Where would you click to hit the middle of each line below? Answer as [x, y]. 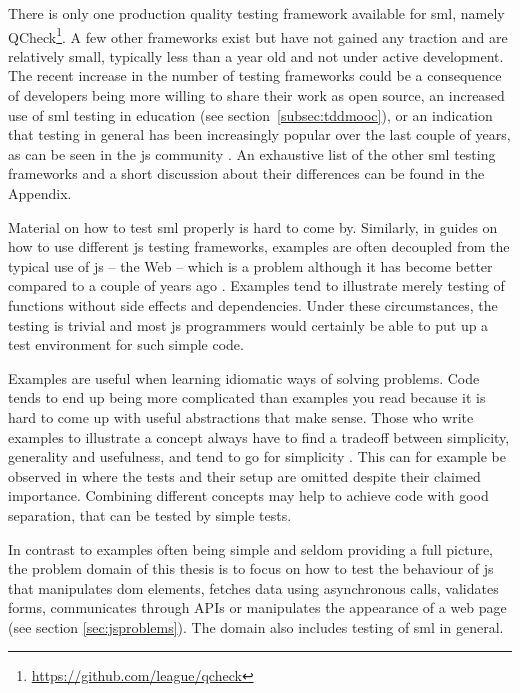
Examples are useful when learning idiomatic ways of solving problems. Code [244, 377]
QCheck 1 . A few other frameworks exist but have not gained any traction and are [258, 35]
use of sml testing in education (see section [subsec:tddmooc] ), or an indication [250, 114]
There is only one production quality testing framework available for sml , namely [256, 13]
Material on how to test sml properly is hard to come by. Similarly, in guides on [253, 226]
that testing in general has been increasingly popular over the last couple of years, [259, 134]
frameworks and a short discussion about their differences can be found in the [246, 173]
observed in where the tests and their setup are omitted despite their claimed [244, 475]
